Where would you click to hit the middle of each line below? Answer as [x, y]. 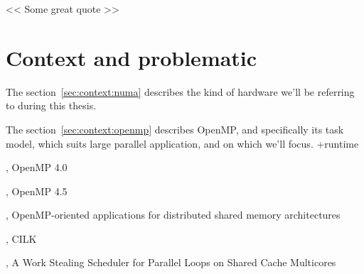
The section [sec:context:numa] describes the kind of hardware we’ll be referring [180, 91]
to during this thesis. [51, 105]
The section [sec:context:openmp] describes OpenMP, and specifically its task [175, 129]
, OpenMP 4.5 [37, 191]
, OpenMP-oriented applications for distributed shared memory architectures [173, 215]
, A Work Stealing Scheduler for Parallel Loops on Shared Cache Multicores [171, 262]
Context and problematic [132, 57]
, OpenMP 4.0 [37, 167]
